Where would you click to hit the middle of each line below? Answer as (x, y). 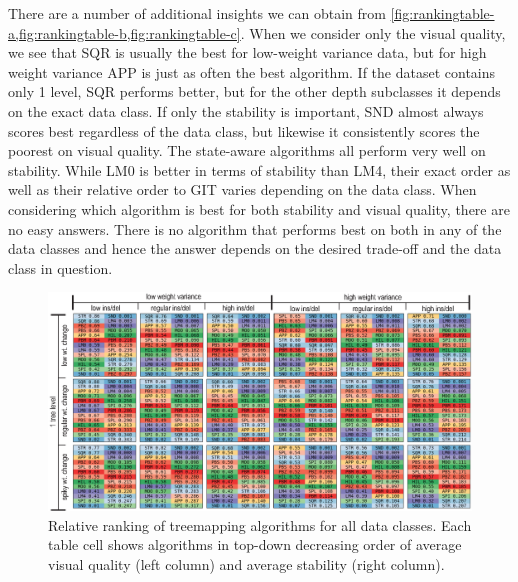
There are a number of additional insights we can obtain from (197, 13)
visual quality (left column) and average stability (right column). (246, 563)
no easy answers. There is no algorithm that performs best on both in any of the (255, 228)
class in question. (60, 267)
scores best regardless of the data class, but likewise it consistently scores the (244, 130)
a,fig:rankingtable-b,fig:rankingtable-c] (124, 32)
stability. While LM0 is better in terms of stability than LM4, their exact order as (259, 169)
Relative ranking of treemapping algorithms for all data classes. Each (260, 524)
